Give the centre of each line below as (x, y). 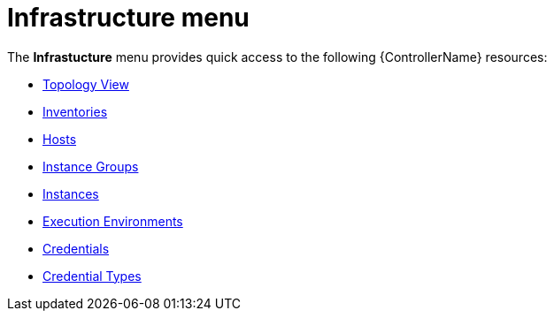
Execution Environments (113, 221)
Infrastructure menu (128, 18)
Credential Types (92, 276)
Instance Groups (91, 166)
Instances (71, 193)
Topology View (86, 84)
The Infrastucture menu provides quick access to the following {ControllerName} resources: (277, 57)
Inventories (75, 111)
